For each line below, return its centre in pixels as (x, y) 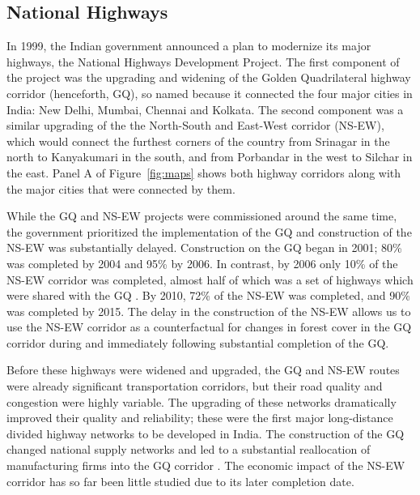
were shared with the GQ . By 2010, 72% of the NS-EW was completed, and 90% (208, 295)
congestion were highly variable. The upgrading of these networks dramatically (202, 401)
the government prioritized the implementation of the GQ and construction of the (209, 231)
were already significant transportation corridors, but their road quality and (195, 386)
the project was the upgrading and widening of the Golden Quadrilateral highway (209, 77)
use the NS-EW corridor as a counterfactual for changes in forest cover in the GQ (209, 327)
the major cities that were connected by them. (121, 188)
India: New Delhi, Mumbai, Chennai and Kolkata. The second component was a (205, 109)
